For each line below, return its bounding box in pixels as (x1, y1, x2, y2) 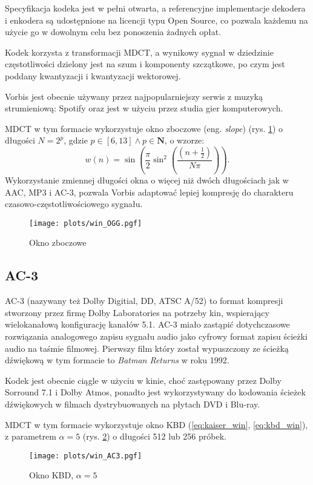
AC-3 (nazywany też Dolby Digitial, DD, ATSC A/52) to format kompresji (5, 294, 283, 307)
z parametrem (5, 430, 56, 443)
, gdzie (64, 134, 88, 147)
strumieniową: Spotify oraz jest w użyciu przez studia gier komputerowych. (5, 102, 283, 114)
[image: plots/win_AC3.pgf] (29, 451, 142, 460)
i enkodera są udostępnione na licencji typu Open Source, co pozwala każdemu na (5, 13, 308, 26)
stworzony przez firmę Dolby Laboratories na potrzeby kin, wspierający (5, 306, 269, 318)
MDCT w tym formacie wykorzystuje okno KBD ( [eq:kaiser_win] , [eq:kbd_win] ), (5, 418, 308, 431)
